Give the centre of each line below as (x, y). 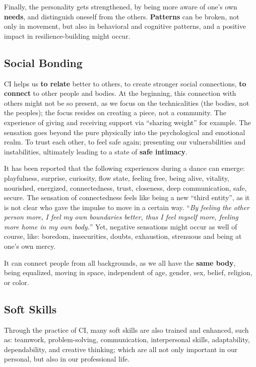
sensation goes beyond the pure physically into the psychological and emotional (125, 132)
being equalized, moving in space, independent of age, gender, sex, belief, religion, (128, 272)
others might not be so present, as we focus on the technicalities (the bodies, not (127, 103)
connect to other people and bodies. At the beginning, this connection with (120, 93)
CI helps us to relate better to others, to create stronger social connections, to (125, 83)
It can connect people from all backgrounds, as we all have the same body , (120, 262)
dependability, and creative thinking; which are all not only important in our (121, 349)
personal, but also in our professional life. (67, 359)
